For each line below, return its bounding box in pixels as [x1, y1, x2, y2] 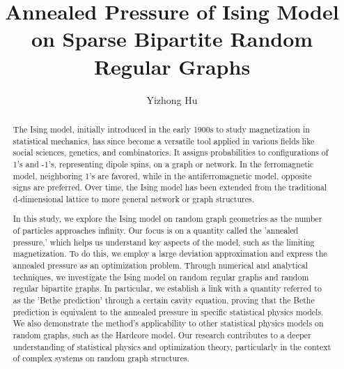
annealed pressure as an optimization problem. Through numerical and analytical [13, 259, 308, 271]
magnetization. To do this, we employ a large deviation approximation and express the [13, 248, 327, 259]
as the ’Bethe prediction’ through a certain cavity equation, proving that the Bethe [13, 294, 315, 306]
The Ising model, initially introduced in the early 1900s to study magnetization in [13, 123, 310, 135]
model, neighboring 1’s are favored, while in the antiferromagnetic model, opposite [13, 170, 312, 181]
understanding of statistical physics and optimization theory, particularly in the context [13, 340, 331, 352]
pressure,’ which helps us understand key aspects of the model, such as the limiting [13, 236, 315, 248]
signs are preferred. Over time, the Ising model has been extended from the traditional [13, 181, 327, 193]
